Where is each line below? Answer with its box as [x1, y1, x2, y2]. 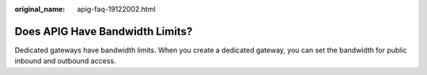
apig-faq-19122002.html [77, 5, 156, 13]
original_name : [14, 5, 66, 13]
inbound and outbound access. [14, 56, 116, 66]
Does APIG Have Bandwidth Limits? [14, 24, 193, 38]
